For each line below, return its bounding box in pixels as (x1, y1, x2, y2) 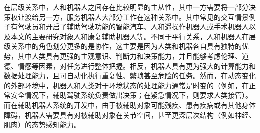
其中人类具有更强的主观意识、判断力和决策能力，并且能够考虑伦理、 (17, 50, 242, 61)
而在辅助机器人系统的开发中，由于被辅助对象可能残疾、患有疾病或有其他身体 (4, 99, 256, 110)
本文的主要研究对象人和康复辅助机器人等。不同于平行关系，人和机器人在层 (10, 31, 256, 41)
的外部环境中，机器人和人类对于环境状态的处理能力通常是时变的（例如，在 (4, 80, 249, 90)
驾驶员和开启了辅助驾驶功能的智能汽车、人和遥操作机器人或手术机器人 (17, 21, 249, 32)
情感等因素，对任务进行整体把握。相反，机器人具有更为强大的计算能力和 (17, 60, 256, 71)
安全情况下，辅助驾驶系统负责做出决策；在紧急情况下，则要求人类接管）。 (10, 90, 252, 100)
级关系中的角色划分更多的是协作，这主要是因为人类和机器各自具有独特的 (4, 41, 242, 51)
